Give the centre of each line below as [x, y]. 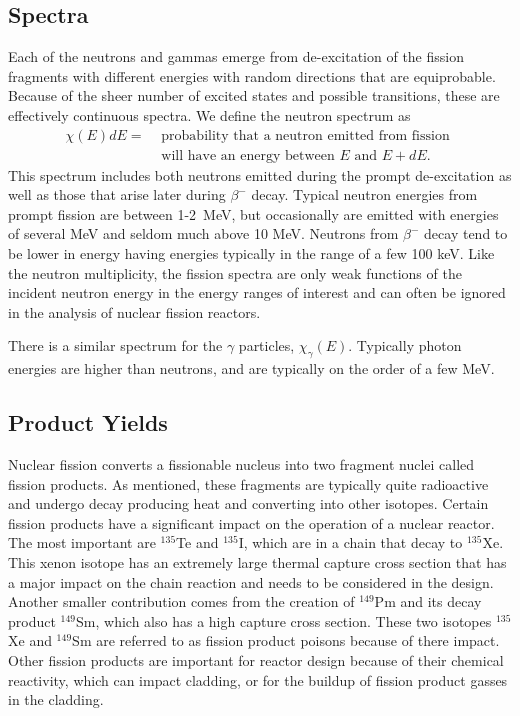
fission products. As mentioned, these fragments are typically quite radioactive [248, 483]
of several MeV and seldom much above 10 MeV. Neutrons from [203, 233]
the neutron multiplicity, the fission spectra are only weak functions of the [235, 272]
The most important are [82, 542]
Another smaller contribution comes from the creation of [181, 601]
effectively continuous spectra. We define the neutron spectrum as [209, 114]
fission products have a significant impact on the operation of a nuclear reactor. [251, 522]
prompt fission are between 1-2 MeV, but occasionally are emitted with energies [253, 213]
